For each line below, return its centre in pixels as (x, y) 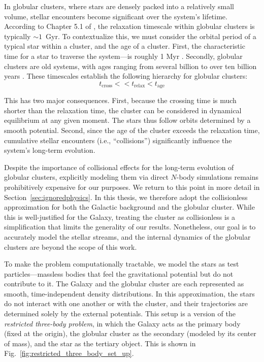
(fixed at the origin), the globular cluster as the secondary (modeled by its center (130, 333)
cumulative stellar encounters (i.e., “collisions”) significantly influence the (118, 140)
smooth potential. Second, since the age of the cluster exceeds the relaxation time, (132, 130)
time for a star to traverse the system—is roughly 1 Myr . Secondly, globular (123, 56)
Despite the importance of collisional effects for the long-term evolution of (119, 167)
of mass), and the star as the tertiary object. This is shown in (100, 343)
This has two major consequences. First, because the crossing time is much (120, 100)
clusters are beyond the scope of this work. (71, 246)
